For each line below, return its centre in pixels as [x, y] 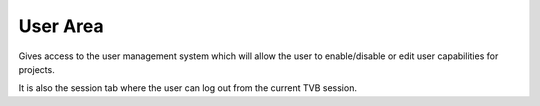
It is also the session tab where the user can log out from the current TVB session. [187, 88]
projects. [36, 69]
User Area [61, 26]
